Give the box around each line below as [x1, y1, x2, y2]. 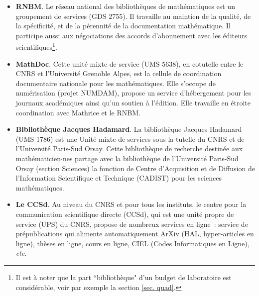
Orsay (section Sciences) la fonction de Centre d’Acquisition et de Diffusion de [15, 163, 255, 173]
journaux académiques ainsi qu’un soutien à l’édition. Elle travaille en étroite [15, 98, 251, 107]
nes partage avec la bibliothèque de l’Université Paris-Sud [62, 153, 239, 163]
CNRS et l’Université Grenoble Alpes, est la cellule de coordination [15, 68, 222, 79]
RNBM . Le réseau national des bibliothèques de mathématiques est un [15, 1, 235, 11]
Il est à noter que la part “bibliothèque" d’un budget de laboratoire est [15, 272, 232, 282]
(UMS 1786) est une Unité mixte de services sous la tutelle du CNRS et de [15, 133, 245, 144]
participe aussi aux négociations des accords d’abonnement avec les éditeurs [15, 30, 247, 40]
